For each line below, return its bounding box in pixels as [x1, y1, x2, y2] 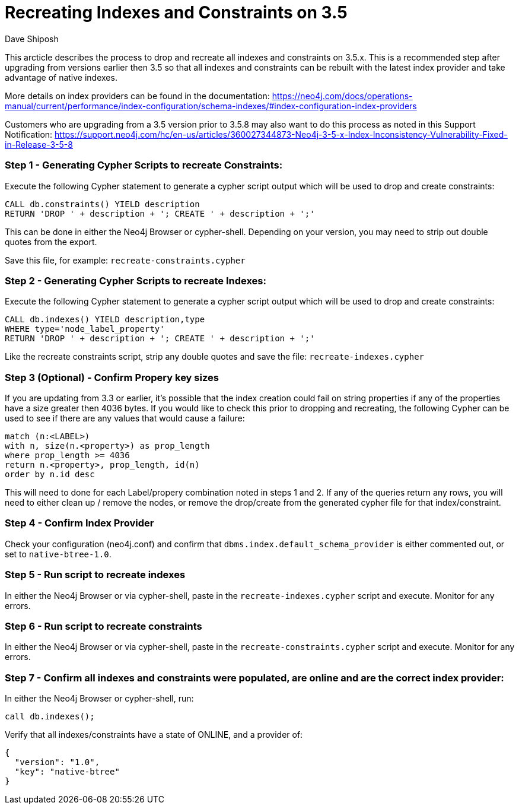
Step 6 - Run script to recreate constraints [5, 620, 202, 632]
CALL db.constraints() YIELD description [5, 199, 200, 209]
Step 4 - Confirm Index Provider [5, 517, 154, 529]
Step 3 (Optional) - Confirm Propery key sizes [5, 371, 219, 383]
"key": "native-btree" [14, 767, 120, 776]
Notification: [5, 129, 53, 139]
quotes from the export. [5, 236, 97, 247]
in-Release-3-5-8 [5, 139, 73, 150]
